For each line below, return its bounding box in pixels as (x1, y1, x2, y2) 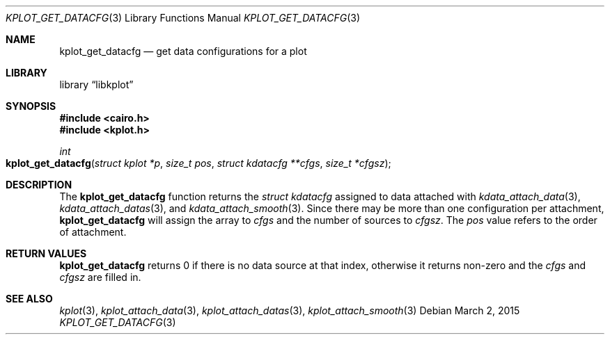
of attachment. (59, 226, 127, 238)
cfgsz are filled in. (59, 271, 141, 283)
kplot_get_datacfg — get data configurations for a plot (59, 45, 307, 57)
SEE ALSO (6, 293, 53, 305)
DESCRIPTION (6, 179, 72, 191)
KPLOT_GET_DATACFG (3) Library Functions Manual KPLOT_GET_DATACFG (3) (6, 12, 361, 24)
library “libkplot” (59, 79, 134, 90)
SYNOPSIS (6, 100, 56, 112)
